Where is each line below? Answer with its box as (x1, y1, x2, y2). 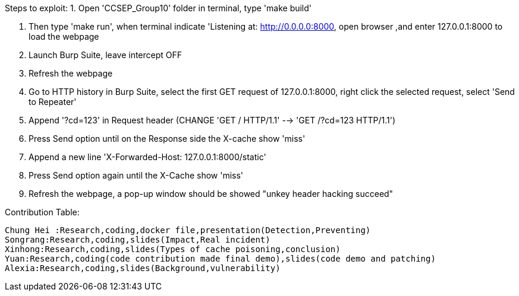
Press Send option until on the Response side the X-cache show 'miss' (29, 133, 306, 144)
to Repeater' (29, 97, 77, 107)
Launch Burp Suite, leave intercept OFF (29, 50, 183, 60)
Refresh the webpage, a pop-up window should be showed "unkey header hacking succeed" (29, 189, 394, 199)
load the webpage (29, 31, 99, 42)
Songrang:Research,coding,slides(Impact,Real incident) (5, 235, 270, 244)
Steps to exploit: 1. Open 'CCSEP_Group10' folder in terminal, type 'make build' (5, 3, 312, 13)
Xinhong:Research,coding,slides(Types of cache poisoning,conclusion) (5, 244, 341, 254)
